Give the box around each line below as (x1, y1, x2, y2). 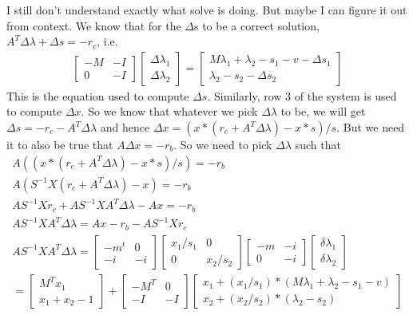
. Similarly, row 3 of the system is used (207, 87, 397, 104)
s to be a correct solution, (193, 17, 320, 33)
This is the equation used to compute (6, 87, 189, 104)
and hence (100, 119, 150, 135)
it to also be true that (6, 136, 113, 152)
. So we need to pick (173, 136, 272, 152)
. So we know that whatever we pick (81, 103, 258, 120)
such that (295, 136, 341, 152)
